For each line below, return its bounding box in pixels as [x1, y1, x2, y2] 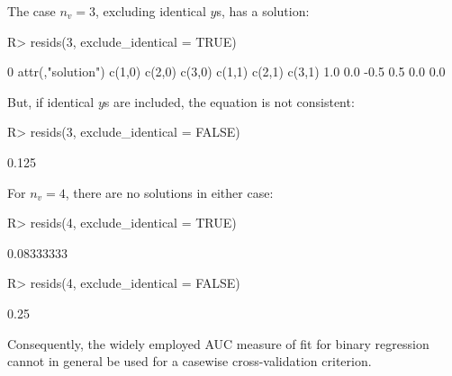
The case [7, 2, 56, 20]
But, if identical [7, 92, 95, 111]
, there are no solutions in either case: [65, 183, 274, 201]
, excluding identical [95, 2, 206, 20]
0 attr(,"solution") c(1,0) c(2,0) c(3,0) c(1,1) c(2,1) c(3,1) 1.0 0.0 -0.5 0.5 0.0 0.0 [7, 62, 446, 81]
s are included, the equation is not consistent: [104, 92, 355, 111]
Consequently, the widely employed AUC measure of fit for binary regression [7, 334, 429, 353]
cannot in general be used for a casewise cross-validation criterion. [7, 352, 372, 371]
